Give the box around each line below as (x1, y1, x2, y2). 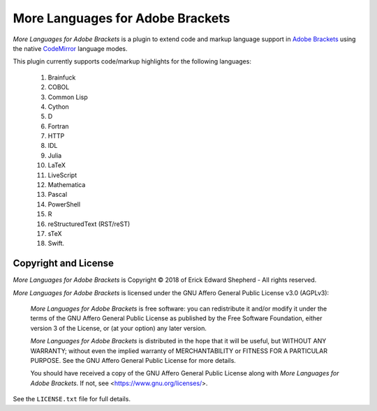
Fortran (47, 122, 69, 130)
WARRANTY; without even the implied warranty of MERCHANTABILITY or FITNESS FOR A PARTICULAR (30, 346, 328, 355)
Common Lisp (47, 93, 89, 101)
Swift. (47, 239, 65, 248)
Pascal (47, 190, 68, 199)
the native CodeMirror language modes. (13, 44, 128, 52)
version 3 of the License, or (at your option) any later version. (30, 324, 207, 332)
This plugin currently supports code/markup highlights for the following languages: (13, 57, 251, 66)
